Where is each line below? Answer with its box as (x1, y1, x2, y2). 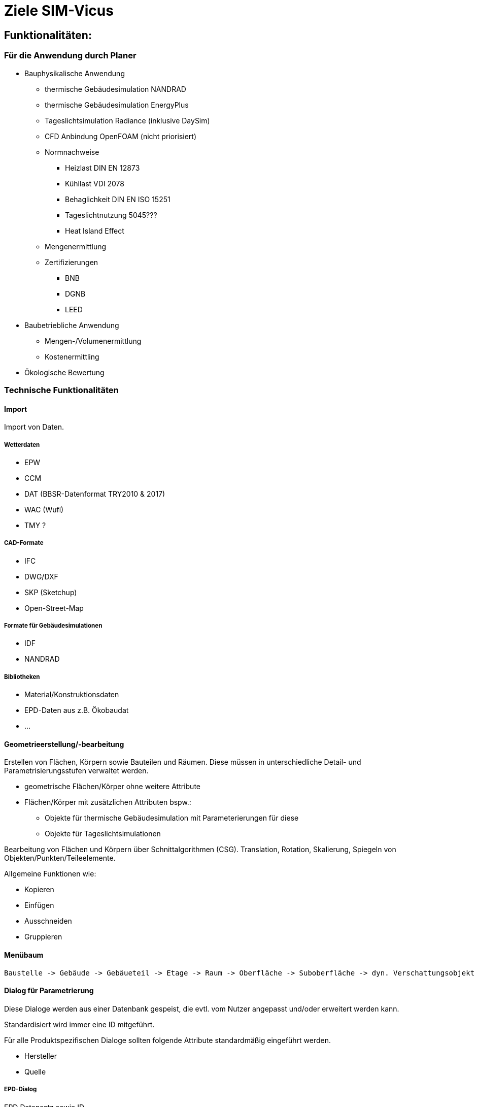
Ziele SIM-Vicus (4, 2, 114, 19)
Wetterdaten (4, 441, 40, 448)
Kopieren (24, 885, 54, 894)
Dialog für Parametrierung (4, 986, 94, 995)
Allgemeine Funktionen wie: (4, 869, 96, 878)
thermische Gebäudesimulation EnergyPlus (45, 100, 189, 109)
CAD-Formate (4, 539, 44, 547)
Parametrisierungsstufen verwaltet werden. (4, 766, 149, 775)
